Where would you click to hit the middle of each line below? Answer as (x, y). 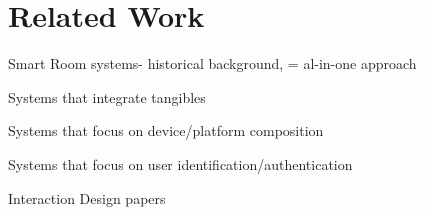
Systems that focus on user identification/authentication (180, 163)
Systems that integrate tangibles (107, 96)
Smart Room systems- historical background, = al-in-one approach (212, 63)
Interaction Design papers (87, 197)
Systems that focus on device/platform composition (166, 130)
